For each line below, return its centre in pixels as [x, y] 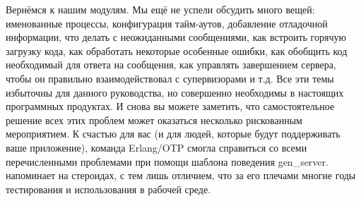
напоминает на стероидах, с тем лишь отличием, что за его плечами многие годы [181, 175]
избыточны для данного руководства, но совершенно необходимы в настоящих [175, 92]
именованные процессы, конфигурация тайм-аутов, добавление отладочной [167, 23]
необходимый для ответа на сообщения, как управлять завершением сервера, [171, 65]
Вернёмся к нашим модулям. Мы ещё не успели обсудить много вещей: [160, 9]
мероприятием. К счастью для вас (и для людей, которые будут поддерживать [173, 134]
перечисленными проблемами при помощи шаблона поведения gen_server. [167, 161]
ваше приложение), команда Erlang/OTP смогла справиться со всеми [156, 147]
